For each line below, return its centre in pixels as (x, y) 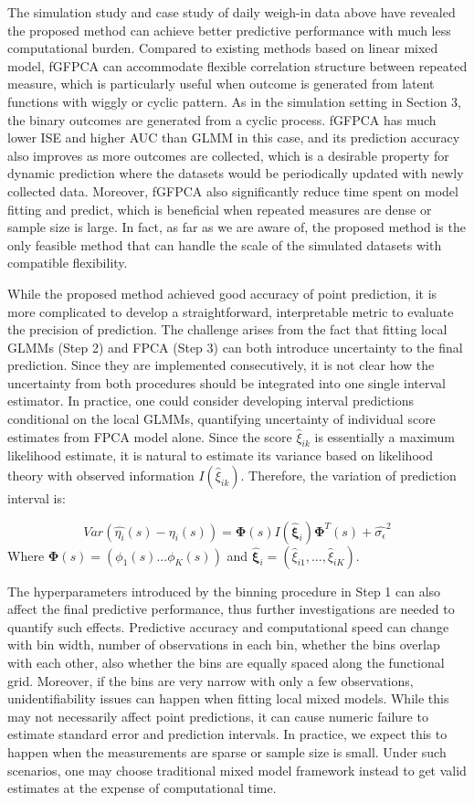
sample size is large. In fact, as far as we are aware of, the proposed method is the (237, 227)
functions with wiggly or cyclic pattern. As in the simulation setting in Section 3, (235, 101)
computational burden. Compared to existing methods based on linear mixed (223, 48)
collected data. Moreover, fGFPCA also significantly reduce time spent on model (233, 190)
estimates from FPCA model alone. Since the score (150, 436)
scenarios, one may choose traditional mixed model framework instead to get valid (237, 770)
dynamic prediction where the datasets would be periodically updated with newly (236, 173)
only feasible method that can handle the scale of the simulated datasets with (225, 244)
